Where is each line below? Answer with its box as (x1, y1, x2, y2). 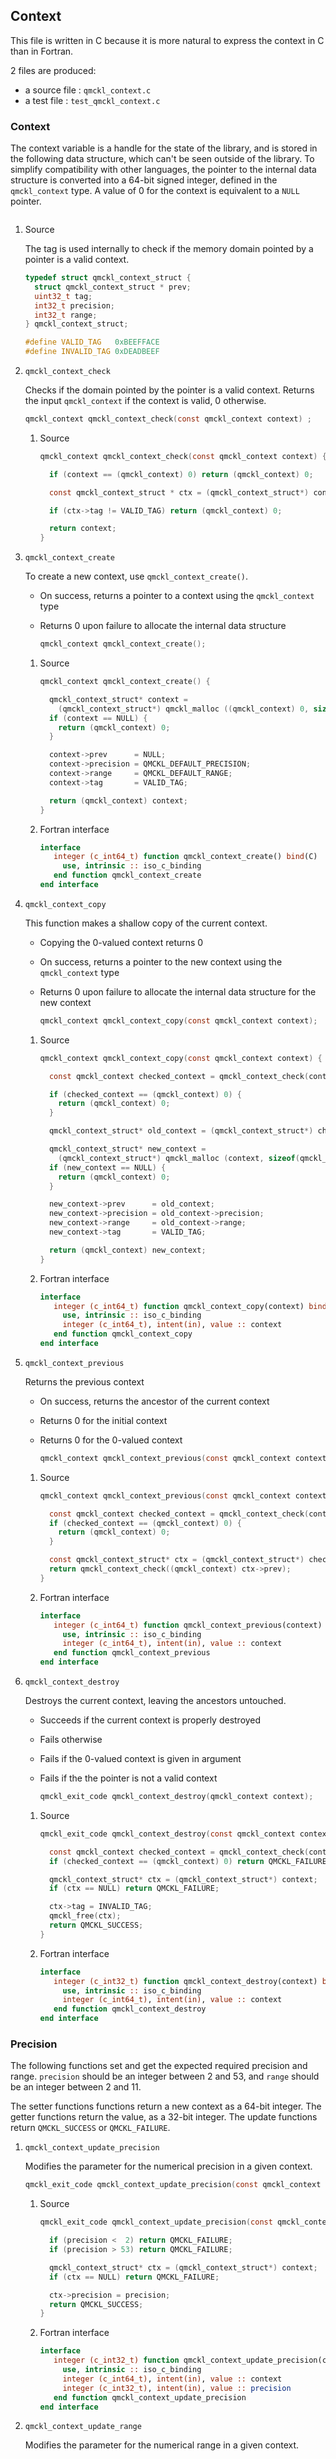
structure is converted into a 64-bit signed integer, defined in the (10, 174, 278, 186)
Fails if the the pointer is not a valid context (39, 1772, 218, 1784)
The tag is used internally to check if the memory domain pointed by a (24, 243, 314, 255)
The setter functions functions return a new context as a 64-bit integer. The (10, 2100, 322, 2113)
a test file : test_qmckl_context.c (24, 94, 161, 106)
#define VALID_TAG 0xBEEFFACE (24, 337, 160, 348)
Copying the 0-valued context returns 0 (39, 936, 204, 948)
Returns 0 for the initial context (39, 1414, 168, 1426)
